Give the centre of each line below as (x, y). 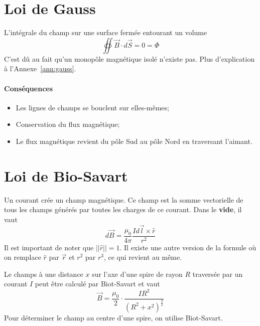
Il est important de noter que (49, 247)
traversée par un (218, 274)
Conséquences (29, 88)
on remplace (23, 257)
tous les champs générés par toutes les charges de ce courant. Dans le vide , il (123, 209)
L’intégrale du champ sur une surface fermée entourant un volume (106, 32)
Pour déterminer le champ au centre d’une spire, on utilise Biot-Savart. (113, 317)
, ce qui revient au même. (143, 257)
